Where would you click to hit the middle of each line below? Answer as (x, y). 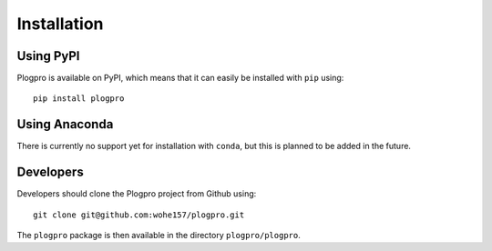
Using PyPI (48, 56)
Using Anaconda (65, 124)
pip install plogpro (79, 99)
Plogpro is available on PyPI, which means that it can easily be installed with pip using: (180, 78)
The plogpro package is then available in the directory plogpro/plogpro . (159, 236)
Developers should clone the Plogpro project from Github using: (137, 194)
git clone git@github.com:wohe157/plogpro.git (139, 215)
